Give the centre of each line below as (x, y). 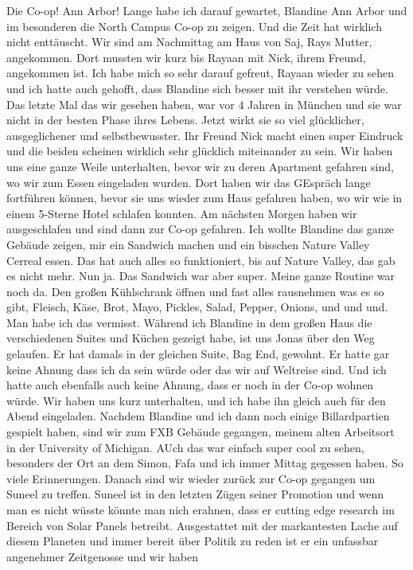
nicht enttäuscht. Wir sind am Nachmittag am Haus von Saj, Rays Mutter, (189, 42)
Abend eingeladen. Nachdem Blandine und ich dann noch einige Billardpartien (198, 416)
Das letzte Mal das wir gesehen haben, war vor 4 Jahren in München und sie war (204, 104)
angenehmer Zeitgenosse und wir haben (102, 556)
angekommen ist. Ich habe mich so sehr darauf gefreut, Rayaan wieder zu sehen (201, 73)
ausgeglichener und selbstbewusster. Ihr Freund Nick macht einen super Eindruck (205, 135)
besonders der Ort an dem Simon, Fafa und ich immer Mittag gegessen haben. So (205, 463)
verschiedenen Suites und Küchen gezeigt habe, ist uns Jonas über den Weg (191, 338)
